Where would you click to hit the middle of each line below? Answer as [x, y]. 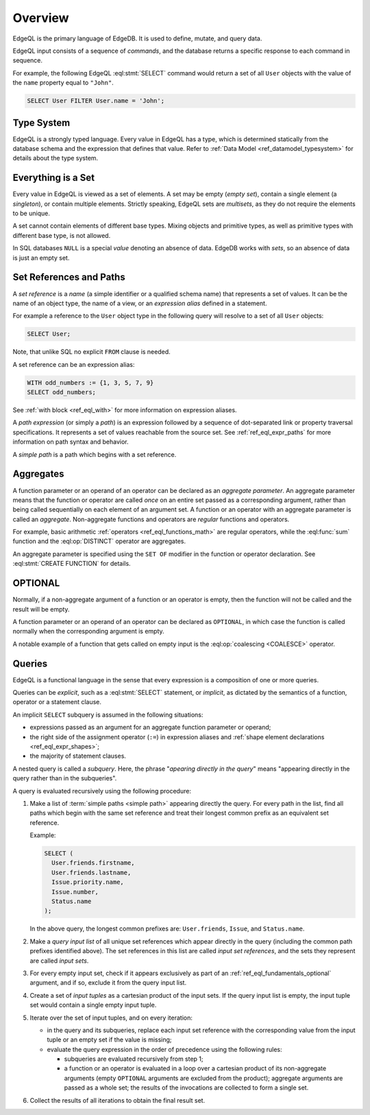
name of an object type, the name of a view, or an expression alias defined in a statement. [140, 303]
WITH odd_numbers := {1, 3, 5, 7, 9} [90, 383]
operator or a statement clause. [57, 702]
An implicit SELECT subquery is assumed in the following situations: [108, 715]
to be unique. [32, 213]
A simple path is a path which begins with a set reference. [95, 454]
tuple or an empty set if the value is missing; [109, 1040]
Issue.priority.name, [88, 882]
